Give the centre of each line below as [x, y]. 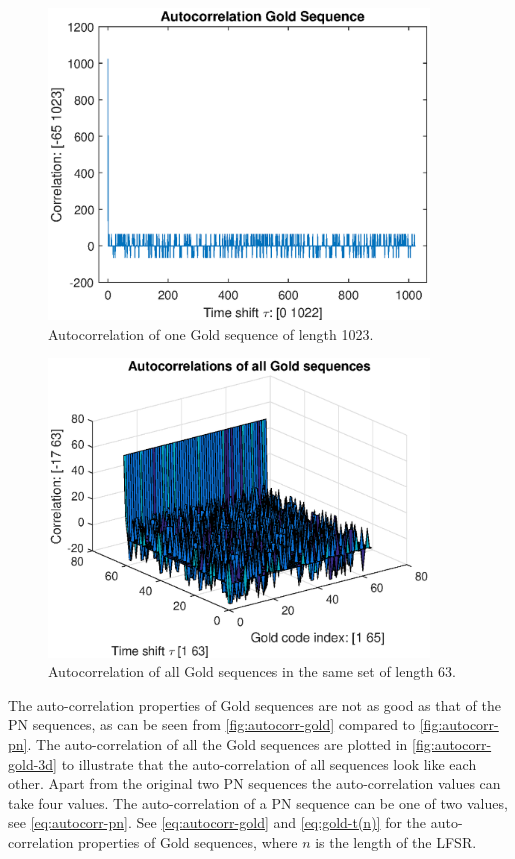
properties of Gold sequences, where [188, 842]
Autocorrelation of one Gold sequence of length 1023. [211, 333]
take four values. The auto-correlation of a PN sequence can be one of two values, [258, 802]
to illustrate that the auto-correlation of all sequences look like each [269, 763]
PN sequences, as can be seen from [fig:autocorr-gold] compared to [212, 724]
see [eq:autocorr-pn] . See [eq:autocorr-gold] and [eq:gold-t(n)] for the [217, 822]
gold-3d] [33, 763]
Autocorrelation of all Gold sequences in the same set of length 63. [252, 671]
